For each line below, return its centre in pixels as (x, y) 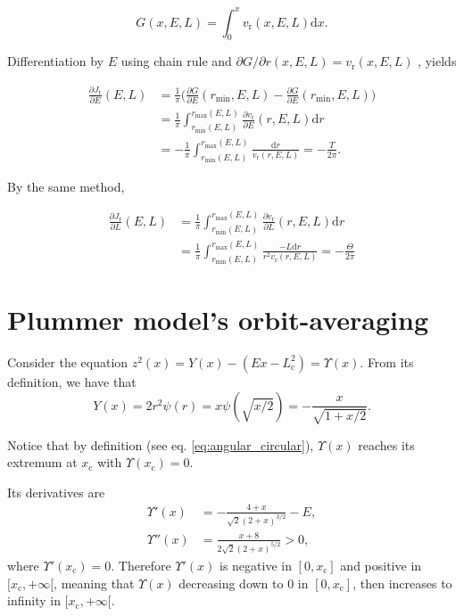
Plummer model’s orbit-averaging (218, 320)
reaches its (386, 444)
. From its (387, 361)
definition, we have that (72, 381)
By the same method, (66, 186)
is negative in (256, 565)
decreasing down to (231, 583)
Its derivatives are (56, 492)
